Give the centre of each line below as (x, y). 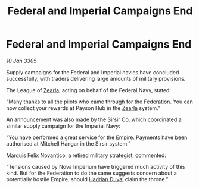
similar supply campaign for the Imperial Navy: (63, 125)
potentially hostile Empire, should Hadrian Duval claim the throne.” (87, 179)
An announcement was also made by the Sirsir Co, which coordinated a (94, 119)
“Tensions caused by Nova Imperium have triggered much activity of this (96, 166)
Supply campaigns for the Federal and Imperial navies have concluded (93, 72)
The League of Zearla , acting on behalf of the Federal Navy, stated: (89, 90)
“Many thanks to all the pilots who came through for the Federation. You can (100, 102)
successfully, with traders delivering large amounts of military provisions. (96, 78)
